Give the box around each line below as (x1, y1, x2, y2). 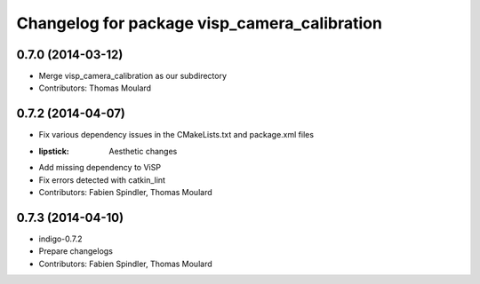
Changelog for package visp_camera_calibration (16, 13, 382, 33)
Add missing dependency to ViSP (38, 162, 162, 173)
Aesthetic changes (108, 146, 178, 156)
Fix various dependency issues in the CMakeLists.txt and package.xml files (38, 130, 315, 140)
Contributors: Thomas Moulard (38, 83, 151, 93)
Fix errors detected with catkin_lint (38, 174, 166, 185)
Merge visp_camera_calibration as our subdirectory (38, 71, 227, 82)
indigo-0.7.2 (38, 233, 84, 244)
